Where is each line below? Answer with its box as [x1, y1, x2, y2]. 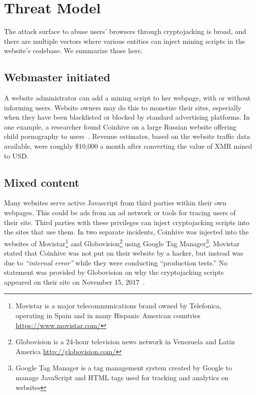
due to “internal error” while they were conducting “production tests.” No [4, 257, 227, 267]
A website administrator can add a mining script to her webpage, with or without [4, 93, 251, 103]
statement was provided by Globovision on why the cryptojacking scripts [4, 267, 224, 277]
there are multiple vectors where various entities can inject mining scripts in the [4, 35, 245, 46]
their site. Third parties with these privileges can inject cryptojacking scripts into [4, 217, 250, 227]
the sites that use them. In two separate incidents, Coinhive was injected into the [4, 227, 249, 237]
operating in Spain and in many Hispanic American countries [15, 310, 200, 321]
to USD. [4, 150, 29, 161]
